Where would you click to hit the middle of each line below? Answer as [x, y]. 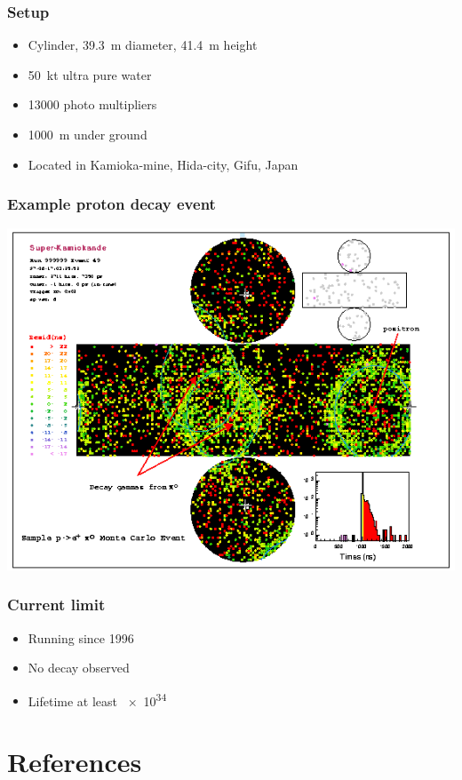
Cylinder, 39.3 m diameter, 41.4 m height [143, 45]
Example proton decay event [112, 204]
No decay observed [79, 668]
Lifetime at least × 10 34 [97, 699]
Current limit [56, 605]
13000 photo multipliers [92, 104]
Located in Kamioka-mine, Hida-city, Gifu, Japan [163, 164]
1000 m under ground [88, 134]
